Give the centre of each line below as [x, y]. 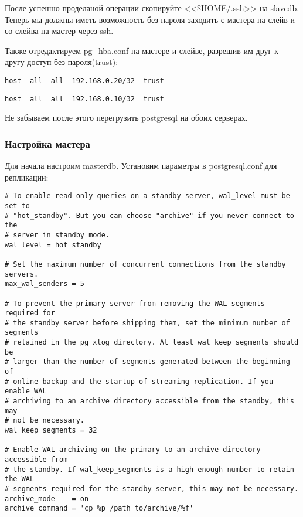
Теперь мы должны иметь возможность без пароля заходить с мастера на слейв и [150, 19]
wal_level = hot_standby [53, 245]
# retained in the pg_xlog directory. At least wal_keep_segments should [152, 343]
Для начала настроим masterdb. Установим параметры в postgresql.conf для [141, 166]
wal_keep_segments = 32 [51, 431]
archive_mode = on [47, 499]
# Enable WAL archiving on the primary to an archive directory [133, 450]
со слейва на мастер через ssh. [59, 31]
